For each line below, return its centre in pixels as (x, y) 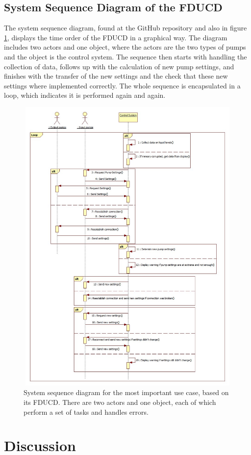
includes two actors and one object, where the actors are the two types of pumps (125, 47)
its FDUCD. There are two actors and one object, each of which (120, 402)
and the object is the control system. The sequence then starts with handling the (125, 56)
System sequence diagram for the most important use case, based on (126, 392)
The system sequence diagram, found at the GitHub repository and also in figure (125, 28)
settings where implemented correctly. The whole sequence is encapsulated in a (122, 85)
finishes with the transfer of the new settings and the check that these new (116, 76)
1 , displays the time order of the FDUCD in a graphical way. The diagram (116, 37)
